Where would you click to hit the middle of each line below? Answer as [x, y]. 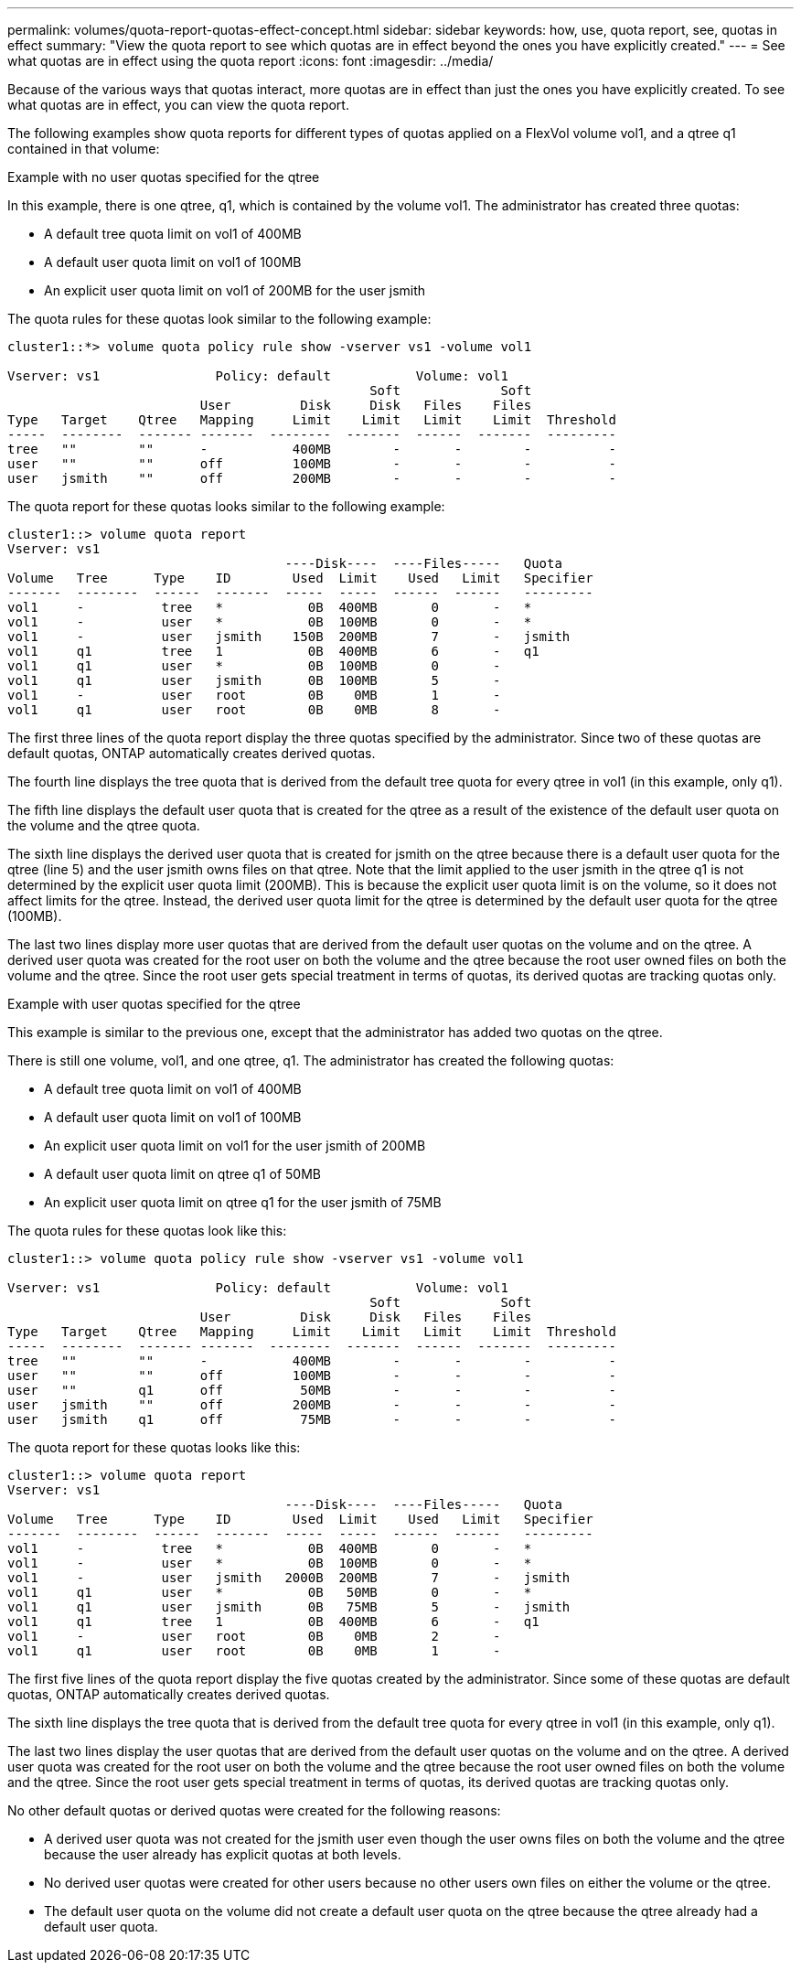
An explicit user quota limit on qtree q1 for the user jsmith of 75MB [243, 1202]
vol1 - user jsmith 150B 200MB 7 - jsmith [289, 637]
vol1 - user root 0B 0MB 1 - [254, 695]
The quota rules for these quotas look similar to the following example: [219, 319]
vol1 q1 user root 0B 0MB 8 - [254, 710]
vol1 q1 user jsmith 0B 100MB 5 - [254, 680]
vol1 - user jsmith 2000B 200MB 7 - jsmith [289, 1578]
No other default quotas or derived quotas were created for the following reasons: [254, 1810]
